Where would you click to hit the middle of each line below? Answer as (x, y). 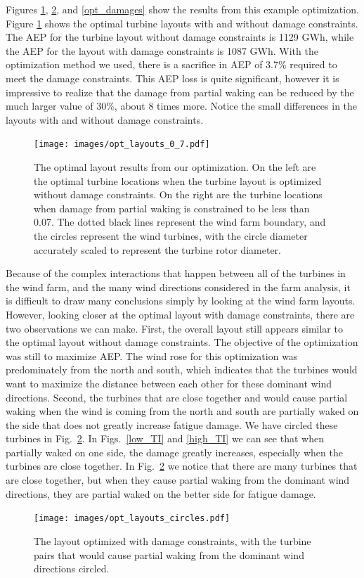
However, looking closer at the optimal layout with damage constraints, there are (180, 314)
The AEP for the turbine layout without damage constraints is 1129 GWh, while (180, 37)
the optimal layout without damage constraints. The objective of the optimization (182, 342)
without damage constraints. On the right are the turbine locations (178, 194)
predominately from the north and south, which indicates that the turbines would (182, 370)
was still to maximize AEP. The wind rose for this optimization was (152, 355)
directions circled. (72, 569)
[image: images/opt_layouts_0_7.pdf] (122, 144)
